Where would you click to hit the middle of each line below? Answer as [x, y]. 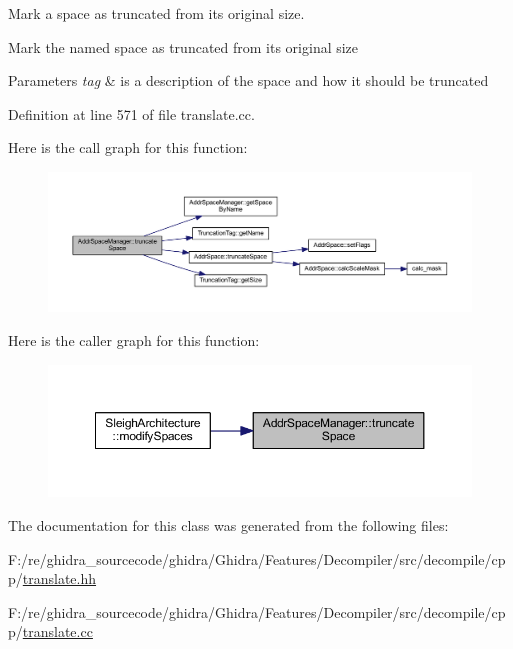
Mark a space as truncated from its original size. [156, 13]
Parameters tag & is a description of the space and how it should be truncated [248, 80]
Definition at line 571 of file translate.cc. [131, 113]
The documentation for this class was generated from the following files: [228, 525]
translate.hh [59, 578]
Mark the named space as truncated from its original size [183, 46]
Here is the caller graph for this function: [134, 339]
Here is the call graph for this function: [128, 147]
